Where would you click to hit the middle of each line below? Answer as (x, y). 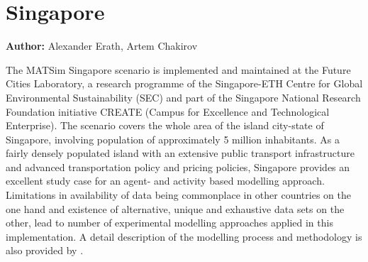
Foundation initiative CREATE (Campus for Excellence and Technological (168, 111)
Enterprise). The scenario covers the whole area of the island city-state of (165, 125)
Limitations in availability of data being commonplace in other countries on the (178, 195)
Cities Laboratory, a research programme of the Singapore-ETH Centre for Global (184, 83)
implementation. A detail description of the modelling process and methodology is (184, 236)
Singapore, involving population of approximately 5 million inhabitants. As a (173, 139)
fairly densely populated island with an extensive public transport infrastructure (180, 153)
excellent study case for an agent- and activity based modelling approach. (165, 181)
